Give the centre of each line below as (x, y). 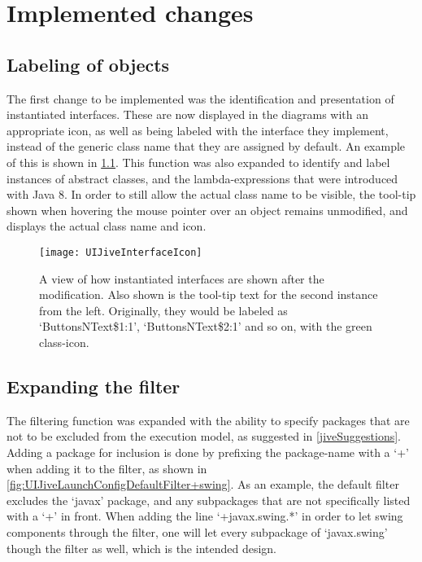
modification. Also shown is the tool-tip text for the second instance (209, 294)
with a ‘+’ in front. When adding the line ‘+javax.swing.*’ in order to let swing (205, 516)
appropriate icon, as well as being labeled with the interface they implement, (198, 130)
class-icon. (64, 342)
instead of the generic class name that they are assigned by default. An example (206, 146)
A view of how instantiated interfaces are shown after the (182, 278)
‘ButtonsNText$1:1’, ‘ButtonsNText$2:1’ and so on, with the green (206, 326)
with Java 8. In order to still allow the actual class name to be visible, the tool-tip (211, 194)
